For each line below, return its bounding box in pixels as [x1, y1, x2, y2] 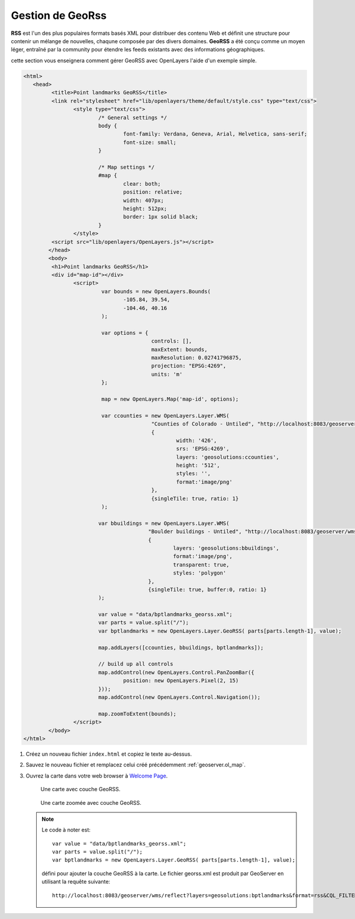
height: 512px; [123, 205, 167, 212]
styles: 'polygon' [173, 570, 227, 576]
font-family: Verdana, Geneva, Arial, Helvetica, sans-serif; [123, 131, 308, 137]
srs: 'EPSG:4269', [176, 446, 230, 452]
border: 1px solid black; [123, 214, 198, 220]
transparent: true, [173, 561, 230, 568]
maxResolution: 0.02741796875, [151, 354, 242, 361]
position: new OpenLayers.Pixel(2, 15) [123, 678, 239, 684]
